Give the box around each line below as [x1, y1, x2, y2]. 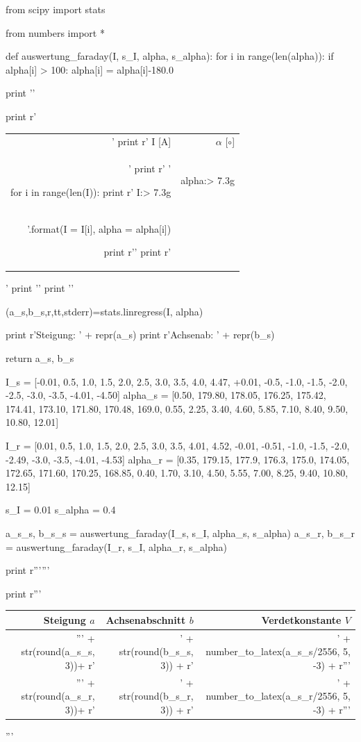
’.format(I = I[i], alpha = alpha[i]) [27, 221, 171, 236]
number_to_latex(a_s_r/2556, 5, [205, 689, 351, 703]
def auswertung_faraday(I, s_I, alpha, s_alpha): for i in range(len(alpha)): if [6, 49, 334, 63]
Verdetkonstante [261, 612, 342, 627]
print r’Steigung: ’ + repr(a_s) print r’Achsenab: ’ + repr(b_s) [6, 327, 275, 342]
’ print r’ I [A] [111, 134, 171, 149]
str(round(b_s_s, [119, 644, 194, 659]
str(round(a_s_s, [21, 644, 95, 659]
